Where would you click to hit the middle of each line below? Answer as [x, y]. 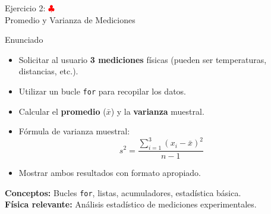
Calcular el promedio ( [62, 111]
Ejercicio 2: [25, 8]
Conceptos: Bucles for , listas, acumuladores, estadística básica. [123, 192]
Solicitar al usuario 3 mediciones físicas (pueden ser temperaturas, [143, 59]
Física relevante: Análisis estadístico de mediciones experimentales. [131, 204]
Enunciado [24, 40]
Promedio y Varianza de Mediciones [70, 19]
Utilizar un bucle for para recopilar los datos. [103, 91]
